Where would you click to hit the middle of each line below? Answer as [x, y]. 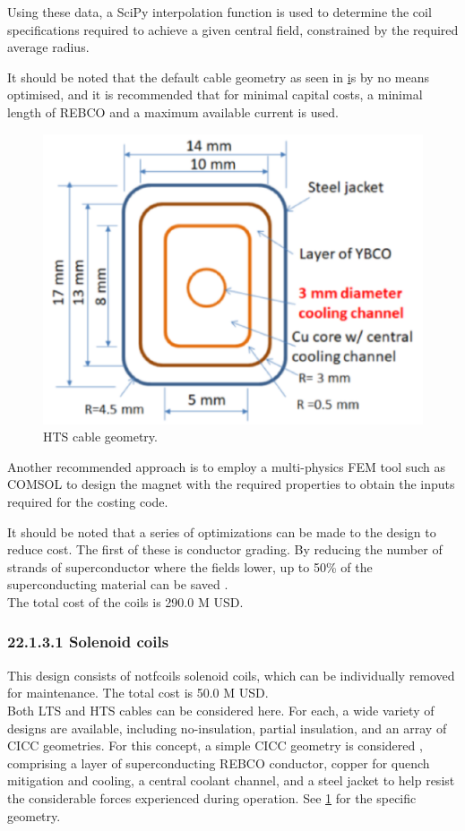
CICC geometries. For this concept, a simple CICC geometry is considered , [215, 745]
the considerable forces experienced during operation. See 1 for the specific [212, 797]
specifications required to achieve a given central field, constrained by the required [233, 29]
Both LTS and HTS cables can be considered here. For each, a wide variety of [221, 710]
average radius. [48, 47]
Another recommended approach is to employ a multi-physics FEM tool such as [226, 466]
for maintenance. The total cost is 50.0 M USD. [138, 693]
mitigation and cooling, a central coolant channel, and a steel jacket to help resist [231, 780]
